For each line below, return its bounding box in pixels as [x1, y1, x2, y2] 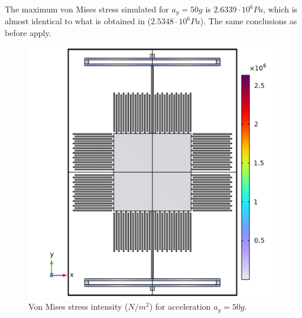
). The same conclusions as [200, 15, 297, 27]
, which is [263, 3, 298, 15]
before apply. [5, 27, 51, 39]
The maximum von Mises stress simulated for [5, 3, 169, 15]
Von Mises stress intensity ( [28, 300, 128, 313]
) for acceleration [149, 300, 211, 313]
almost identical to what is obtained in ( [5, 15, 151, 27]
